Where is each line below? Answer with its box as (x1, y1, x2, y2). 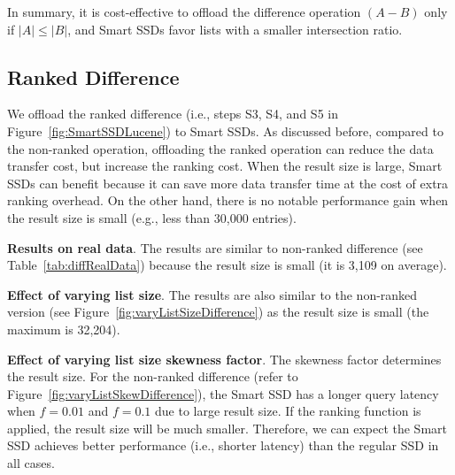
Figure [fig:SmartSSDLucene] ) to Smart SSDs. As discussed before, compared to (7, 121, 443, 140)
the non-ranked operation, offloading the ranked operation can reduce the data (7, 139, 434, 157)
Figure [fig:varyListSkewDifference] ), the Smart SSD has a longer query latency (7, 384, 439, 402)
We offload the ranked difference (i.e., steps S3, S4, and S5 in (7, 104, 338, 123)
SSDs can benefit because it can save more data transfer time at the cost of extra (7, 173, 449, 192)
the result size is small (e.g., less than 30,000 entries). (7, 208, 297, 226)
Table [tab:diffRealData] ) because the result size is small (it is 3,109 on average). (7, 256, 447, 274)
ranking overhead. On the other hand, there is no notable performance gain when (7, 191, 449, 210)
